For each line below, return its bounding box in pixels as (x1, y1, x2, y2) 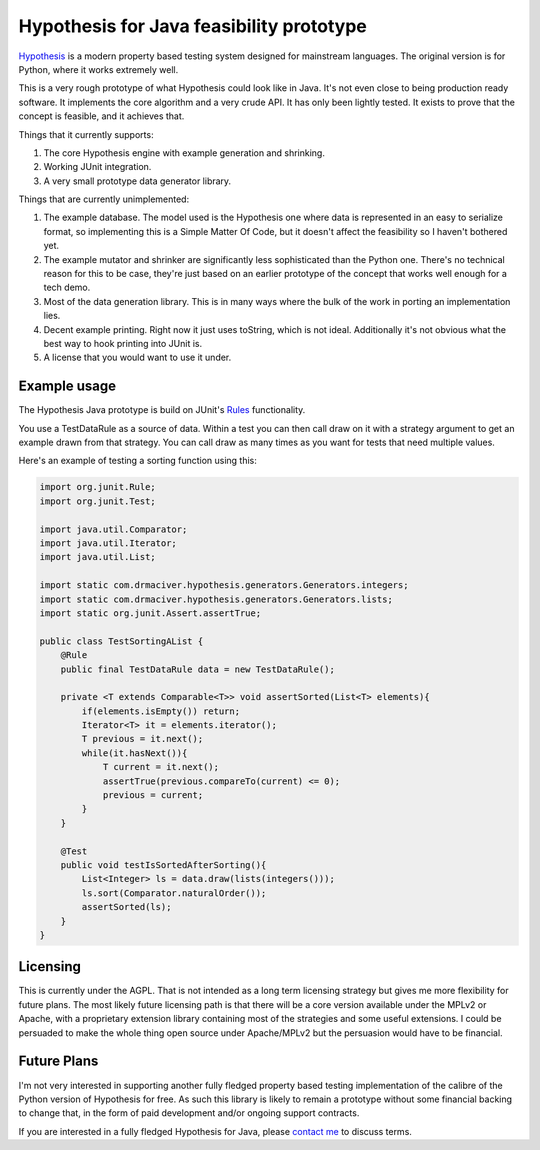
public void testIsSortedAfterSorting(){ (60, 859, 267, 870)
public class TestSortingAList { (39, 635, 204, 647)
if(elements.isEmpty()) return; (81, 705, 240, 717)
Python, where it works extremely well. (18, 63, 179, 75)
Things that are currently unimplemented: (18, 193, 190, 205)
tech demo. (43, 281, 91, 294)
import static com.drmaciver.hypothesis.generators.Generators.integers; (39, 580, 409, 591)
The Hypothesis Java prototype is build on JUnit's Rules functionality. (18, 404, 306, 416)
